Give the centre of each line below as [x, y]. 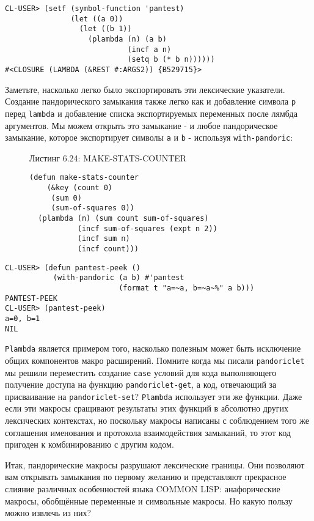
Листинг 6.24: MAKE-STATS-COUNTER [108, 157]
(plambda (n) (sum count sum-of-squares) [123, 218]
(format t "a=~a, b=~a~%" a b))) [187, 288]
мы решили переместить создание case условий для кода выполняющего [141, 372]
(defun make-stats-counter [84, 178]
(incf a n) [149, 49]
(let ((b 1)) [105, 29]
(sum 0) [66, 198]
